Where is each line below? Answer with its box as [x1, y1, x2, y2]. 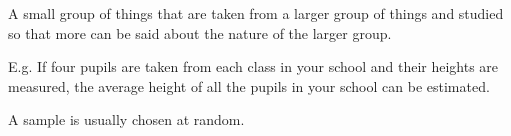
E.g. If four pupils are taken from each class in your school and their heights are [8, 56, 499, 77]
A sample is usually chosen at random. [8, 109, 245, 130]
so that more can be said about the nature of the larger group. [8, 22, 392, 43]
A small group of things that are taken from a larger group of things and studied [8, 3, 504, 23]
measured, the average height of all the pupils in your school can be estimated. [8, 75, 490, 96]
